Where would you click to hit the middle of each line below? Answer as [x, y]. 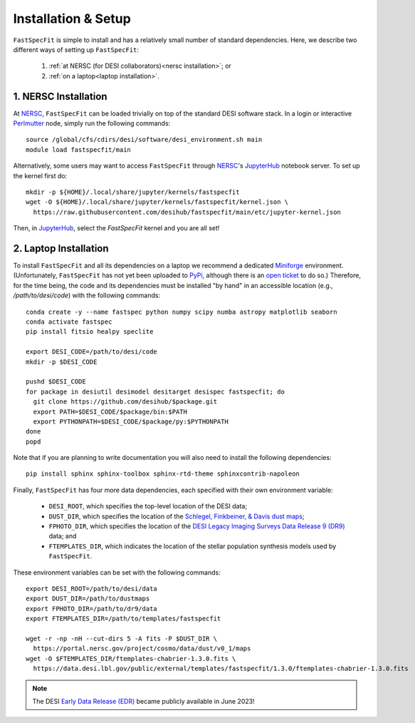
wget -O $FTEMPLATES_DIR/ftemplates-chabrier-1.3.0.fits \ [131, 658]
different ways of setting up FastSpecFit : [76, 49]
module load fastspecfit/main [79, 149]
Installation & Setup [72, 19]
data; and [63, 536]
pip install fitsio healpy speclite [90, 332]
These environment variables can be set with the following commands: [117, 572]
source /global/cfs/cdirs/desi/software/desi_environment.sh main [144, 140]
